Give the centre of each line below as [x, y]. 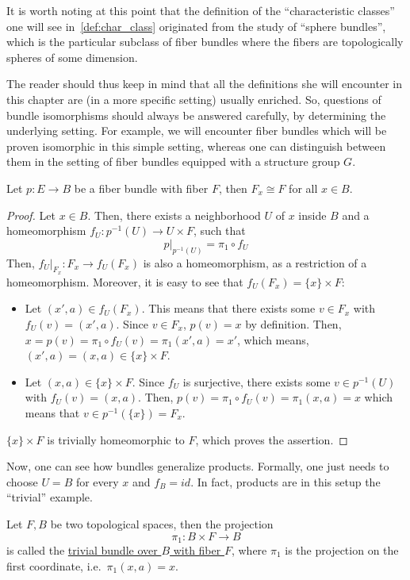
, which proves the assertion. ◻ [272, 439]
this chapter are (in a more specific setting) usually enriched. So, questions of [194, 99]
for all [303, 188]
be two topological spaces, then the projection [162, 523]
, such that [219, 230]
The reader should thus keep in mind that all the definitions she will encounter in [204, 84]
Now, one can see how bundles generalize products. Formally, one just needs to [198, 466]
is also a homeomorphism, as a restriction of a [255, 262]
